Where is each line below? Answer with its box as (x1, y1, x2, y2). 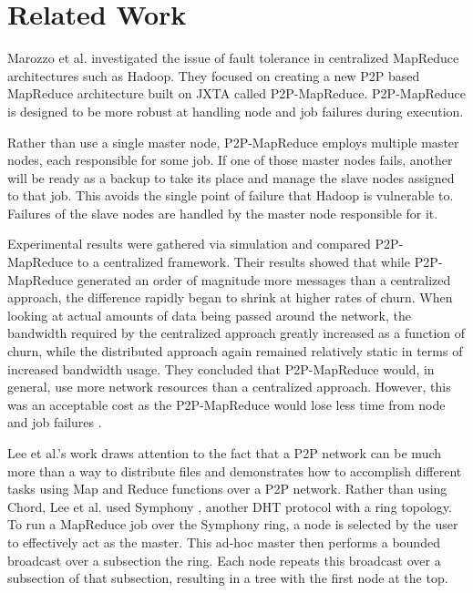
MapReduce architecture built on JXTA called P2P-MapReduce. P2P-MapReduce (7, 84, 466, 103)
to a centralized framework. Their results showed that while (77, 252, 410, 271)
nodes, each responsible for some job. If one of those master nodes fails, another (7, 150, 453, 169)
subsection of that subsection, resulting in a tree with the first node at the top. (7, 568, 448, 588)
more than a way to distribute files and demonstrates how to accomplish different (7, 461, 462, 480)
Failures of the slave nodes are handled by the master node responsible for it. (7, 203, 438, 222)
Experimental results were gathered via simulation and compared (7, 234, 371, 253)
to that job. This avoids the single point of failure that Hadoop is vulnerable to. (7, 186, 454, 205)
